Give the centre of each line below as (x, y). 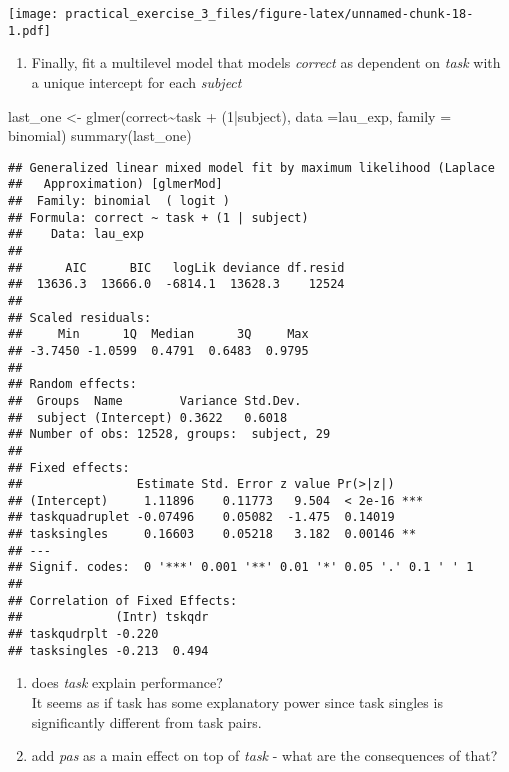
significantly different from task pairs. (146, 721)
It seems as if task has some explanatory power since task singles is (237, 701)
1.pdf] (29, 30)
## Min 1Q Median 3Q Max (158, 334)
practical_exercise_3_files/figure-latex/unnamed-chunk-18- (269, 14)
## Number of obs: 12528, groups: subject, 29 (169, 434)
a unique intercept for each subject (136, 81)
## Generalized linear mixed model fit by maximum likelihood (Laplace (251, 167)
